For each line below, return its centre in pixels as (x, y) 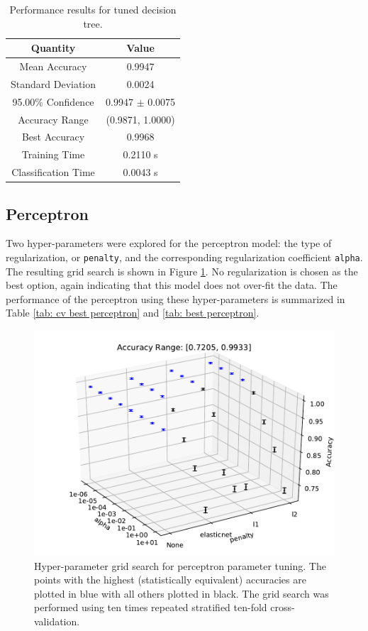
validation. (57, 621)
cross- (283, 607)
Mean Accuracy (53, 66)
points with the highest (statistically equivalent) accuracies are (170, 580)
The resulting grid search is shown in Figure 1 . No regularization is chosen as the (182, 271)
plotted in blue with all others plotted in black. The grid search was (182, 593)
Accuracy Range (53, 119)
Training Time (53, 154)
